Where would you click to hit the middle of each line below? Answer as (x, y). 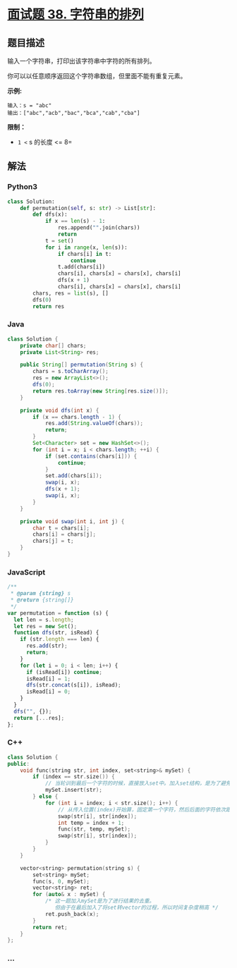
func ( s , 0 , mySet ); (61, 881)
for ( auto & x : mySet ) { (69, 895)
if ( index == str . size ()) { (74, 777)
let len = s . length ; (44, 620)
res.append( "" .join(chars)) (99, 228)
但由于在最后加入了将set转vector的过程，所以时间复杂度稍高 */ (136, 908)
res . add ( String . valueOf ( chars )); (94, 424)
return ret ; (50, 927)
